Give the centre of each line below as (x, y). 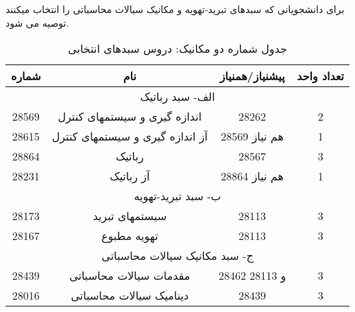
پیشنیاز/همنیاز (252, 76)
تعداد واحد (321, 76)
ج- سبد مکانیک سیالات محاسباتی (177, 256)
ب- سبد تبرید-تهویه (177, 196)
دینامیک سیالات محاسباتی (130, 296)
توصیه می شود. (37, 22)
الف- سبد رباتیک (177, 97)
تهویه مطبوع (130, 236)
